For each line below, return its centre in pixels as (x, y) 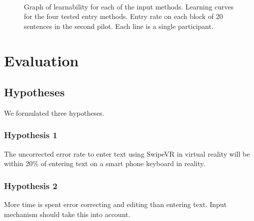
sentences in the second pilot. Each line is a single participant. (119, 26)
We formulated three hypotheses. (54, 112)
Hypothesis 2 (31, 185)
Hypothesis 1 (31, 135)
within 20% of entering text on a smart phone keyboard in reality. (105, 163)
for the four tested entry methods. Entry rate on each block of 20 (124, 16)
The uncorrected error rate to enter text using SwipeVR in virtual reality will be (127, 153)
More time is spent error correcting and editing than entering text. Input (115, 204)
